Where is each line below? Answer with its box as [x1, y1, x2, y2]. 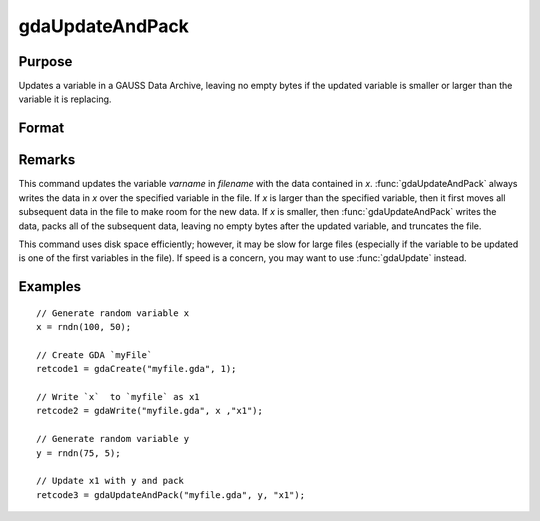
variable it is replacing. [18, 93, 112, 105]
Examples [18, 278, 82, 295]
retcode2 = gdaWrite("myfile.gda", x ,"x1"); [36, 405, 264, 417]
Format [18, 120, 65, 137]
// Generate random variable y [36, 433, 190, 445]
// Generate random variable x [36, 307, 190, 319]
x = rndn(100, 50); [36, 321, 132, 333]
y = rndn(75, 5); [36, 447, 121, 459]
